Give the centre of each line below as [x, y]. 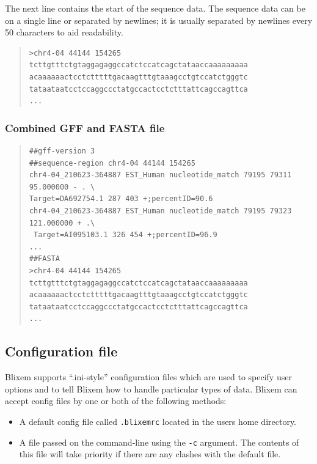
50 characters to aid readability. [64, 32]
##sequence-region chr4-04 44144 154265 [112, 163]
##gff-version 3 [62, 151]
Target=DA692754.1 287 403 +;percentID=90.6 [121, 199]
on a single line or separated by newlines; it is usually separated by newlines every [159, 20]
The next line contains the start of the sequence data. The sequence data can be [155, 8]
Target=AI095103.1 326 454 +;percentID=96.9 [125, 235]
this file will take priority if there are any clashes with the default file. [150, 454]
